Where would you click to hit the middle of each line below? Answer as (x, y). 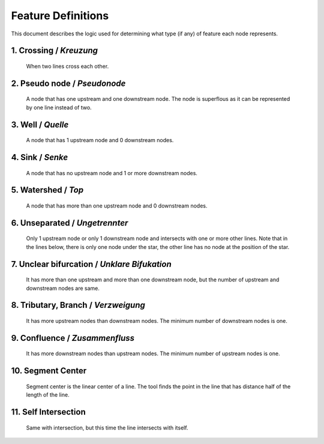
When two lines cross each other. (67, 66)
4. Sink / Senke (40, 157)
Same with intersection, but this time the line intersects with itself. (107, 427)
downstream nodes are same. (63, 288)
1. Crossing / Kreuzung (55, 51)
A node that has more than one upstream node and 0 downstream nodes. (117, 205)
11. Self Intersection (49, 412)
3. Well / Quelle (40, 124)
